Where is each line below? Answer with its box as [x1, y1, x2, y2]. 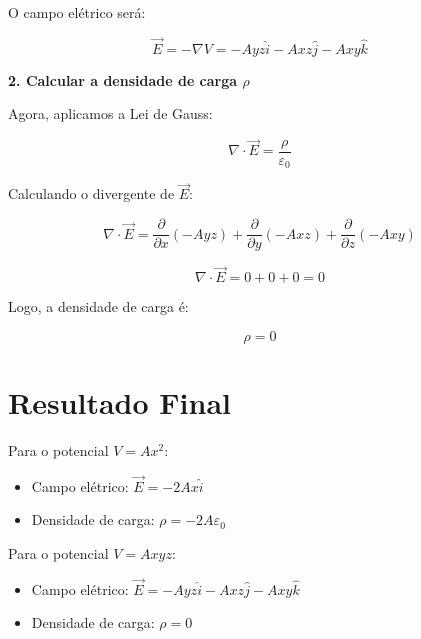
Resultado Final [8, 382, 232, 423]
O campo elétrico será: [8, 2, 146, 22]
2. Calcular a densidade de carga [8, 69, 238, 90]
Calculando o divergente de [8, 183, 175, 204]
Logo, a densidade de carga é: [8, 296, 189, 317]
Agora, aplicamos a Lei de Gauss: [8, 103, 213, 124]
